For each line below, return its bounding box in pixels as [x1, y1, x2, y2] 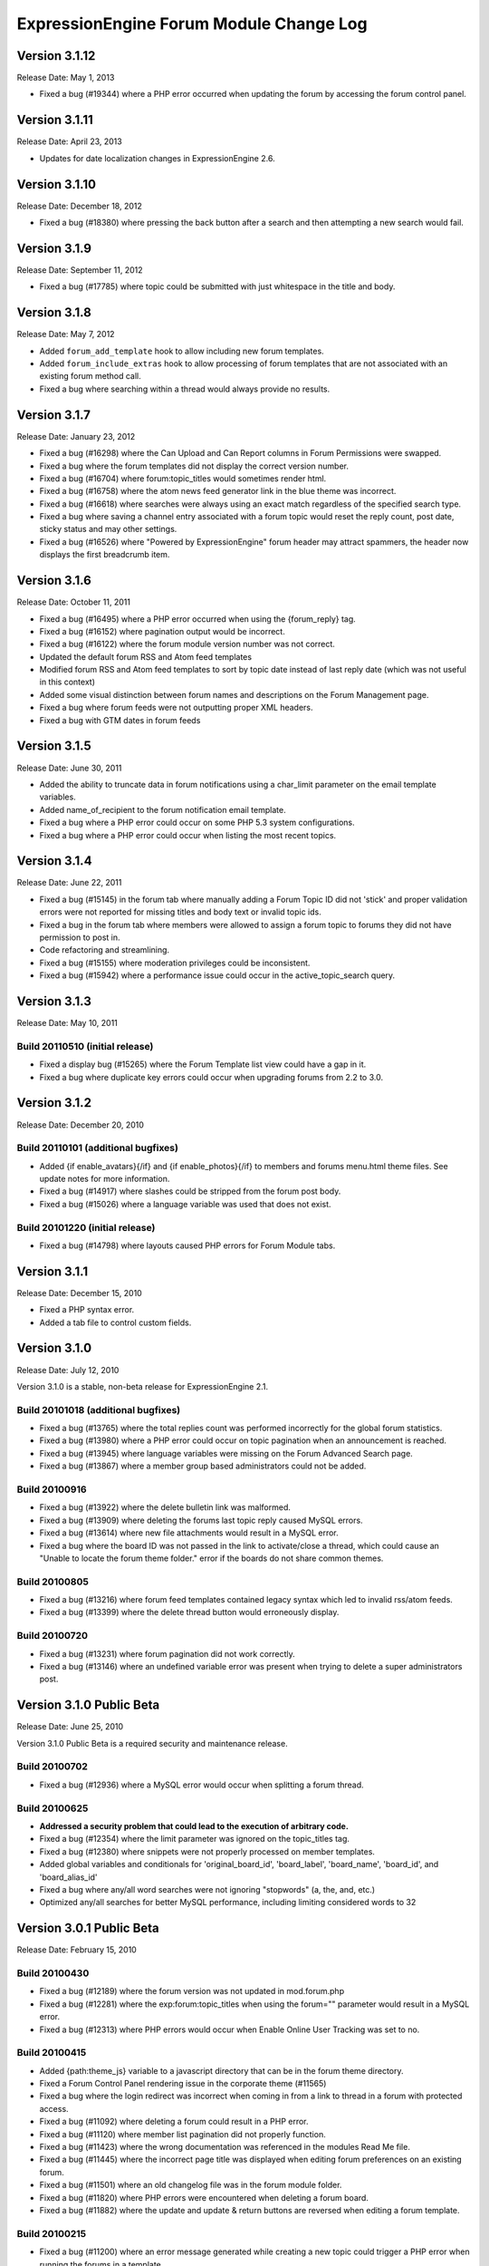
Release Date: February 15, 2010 [16, 1944, 138, 1955]
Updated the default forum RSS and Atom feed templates [39, 651, 253, 662]
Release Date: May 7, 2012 [16, 329, 115, 340]
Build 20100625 [16, 1802, 89, 1815]
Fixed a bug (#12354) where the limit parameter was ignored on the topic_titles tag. [39, 1834, 350, 1845]
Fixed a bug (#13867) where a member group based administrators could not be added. [39, 1460, 367, 1472]
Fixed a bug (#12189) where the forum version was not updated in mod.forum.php [39, 1986, 344, 1997]
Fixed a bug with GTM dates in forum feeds [39, 714, 201, 725]
